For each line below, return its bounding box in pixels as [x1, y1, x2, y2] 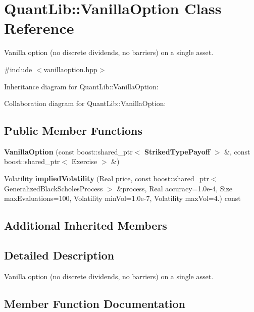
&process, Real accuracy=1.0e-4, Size [117, 183, 232, 193]
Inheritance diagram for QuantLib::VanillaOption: [4, 81, 159, 91]
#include [4, 64, 32, 74]
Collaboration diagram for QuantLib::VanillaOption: [4, 98, 166, 109]
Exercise [71, 156, 97, 167]
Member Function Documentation [4, 295, 186, 311]
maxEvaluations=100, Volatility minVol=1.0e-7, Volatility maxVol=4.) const [4, 193, 241, 203]
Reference [4, 18, 74, 38]
